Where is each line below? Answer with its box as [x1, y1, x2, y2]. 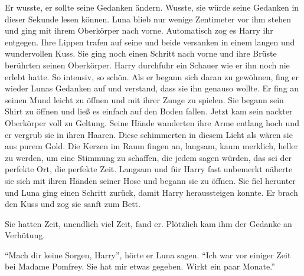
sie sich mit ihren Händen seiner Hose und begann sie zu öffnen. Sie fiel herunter [5, 174, 296, 186]
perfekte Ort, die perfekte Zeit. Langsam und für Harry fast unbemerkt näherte [5, 163, 293, 175]
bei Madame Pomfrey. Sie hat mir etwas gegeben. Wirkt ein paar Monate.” [5, 260, 275, 272]
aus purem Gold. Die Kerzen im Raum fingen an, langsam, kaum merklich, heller [5, 140, 299, 152]
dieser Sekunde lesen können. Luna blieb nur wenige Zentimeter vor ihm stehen [5, 12, 292, 25]
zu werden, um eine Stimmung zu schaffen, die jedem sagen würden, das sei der [5, 151, 292, 163]
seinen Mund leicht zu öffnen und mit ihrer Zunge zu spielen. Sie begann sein [5, 93, 284, 106]
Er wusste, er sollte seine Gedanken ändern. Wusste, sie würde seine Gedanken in [5, 1, 299, 13]
